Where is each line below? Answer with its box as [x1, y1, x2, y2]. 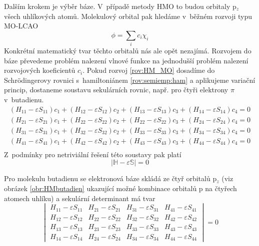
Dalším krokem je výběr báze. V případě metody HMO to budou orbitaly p [4, 1, 236, 11]
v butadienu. [4, 94, 44, 105]
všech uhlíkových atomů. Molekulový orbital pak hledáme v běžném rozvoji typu [4, 10, 252, 21]
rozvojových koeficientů [4, 65, 75, 75]
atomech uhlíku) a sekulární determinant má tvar [4, 193, 155, 203]
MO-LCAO [4, 20, 38, 31]
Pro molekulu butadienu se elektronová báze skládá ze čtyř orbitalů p [4, 173, 217, 184]
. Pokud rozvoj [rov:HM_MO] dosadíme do [82, 65, 215, 75]
